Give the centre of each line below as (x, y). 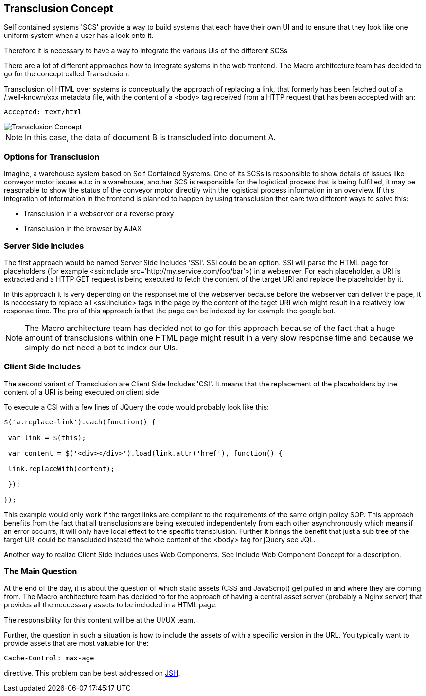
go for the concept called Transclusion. (67, 74)
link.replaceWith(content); (61, 468)
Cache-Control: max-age (49, 658)
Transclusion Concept (59, 9)
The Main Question (41, 572)
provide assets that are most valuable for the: (76, 643)
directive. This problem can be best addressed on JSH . (92, 673)
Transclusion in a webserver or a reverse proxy (99, 214)
